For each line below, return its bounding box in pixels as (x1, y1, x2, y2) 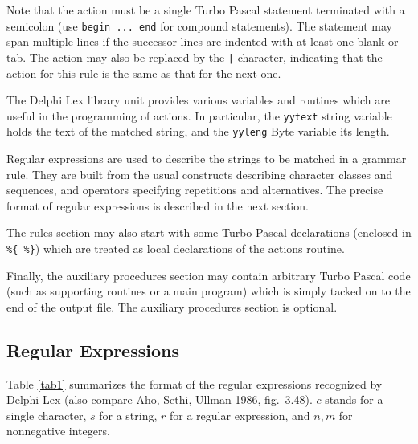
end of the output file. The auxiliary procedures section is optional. (6, 298, 338, 315)
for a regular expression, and (170, 406, 310, 423)
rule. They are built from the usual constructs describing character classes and (6, 165, 393, 182)
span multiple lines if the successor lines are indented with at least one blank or (6, 33, 399, 50)
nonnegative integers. (6, 422, 110, 439)
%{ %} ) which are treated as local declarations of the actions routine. (6, 239, 345, 256)
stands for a (325, 391, 383, 408)
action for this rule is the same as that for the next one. (6, 64, 281, 81)
